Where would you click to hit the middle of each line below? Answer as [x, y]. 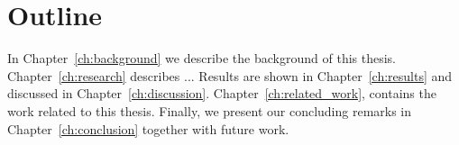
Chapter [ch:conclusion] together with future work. [148, 128]
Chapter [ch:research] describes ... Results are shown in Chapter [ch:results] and [230, 75]
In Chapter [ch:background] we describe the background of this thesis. [202, 58]
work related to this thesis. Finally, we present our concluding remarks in [210, 110]
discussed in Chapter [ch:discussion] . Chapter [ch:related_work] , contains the [222, 93]
